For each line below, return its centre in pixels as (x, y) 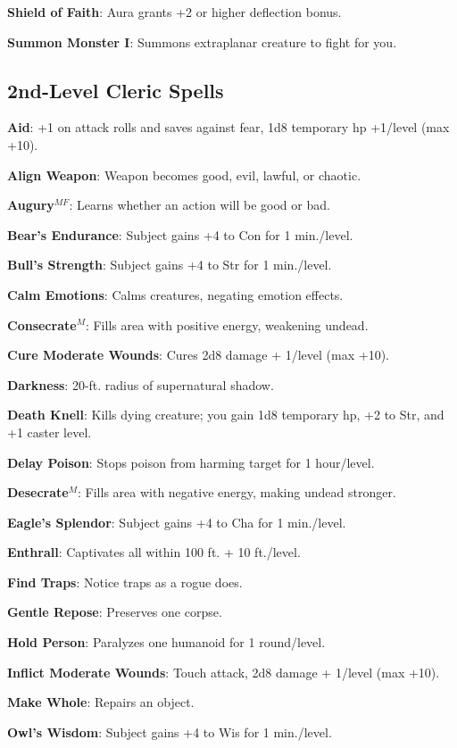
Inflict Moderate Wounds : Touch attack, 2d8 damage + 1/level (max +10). (224, 672)
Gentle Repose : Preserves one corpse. (115, 612)
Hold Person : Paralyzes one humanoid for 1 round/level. (166, 642)
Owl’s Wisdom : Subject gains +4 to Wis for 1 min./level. (170, 731)
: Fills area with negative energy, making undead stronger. (237, 492)
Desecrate (38, 492)
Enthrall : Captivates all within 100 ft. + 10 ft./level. (154, 552)
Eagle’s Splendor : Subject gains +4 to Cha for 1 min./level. (177, 522)
